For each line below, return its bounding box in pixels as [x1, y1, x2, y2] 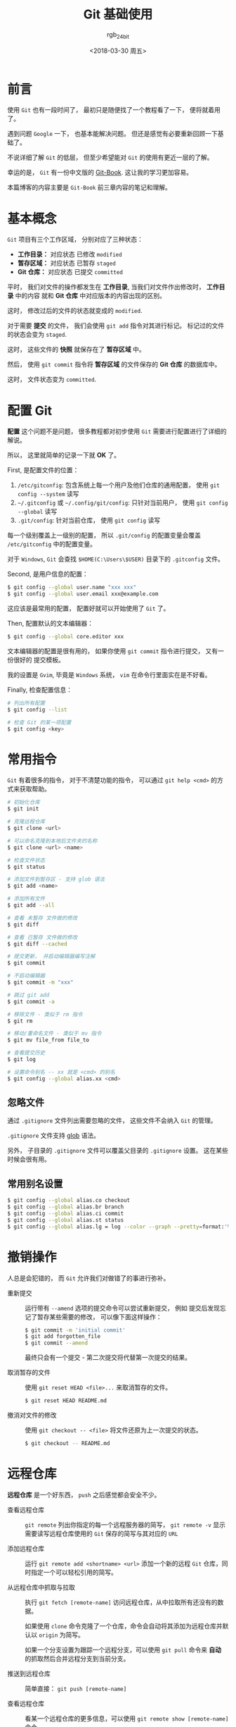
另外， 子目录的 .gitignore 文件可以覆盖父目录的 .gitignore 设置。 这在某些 [7, 1146, 228, 1155]
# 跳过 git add [7, 991, 50, 998]
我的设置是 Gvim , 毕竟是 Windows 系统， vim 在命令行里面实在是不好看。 [7, 670, 211, 679]
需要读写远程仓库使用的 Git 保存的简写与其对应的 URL [25, 1529, 178, 1537]
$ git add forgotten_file [25, 1333, 100, 1340]
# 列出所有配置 [7, 699, 46, 707]
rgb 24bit [106, 30, 130, 40]
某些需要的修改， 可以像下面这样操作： [48, 1312, 162, 1321]
